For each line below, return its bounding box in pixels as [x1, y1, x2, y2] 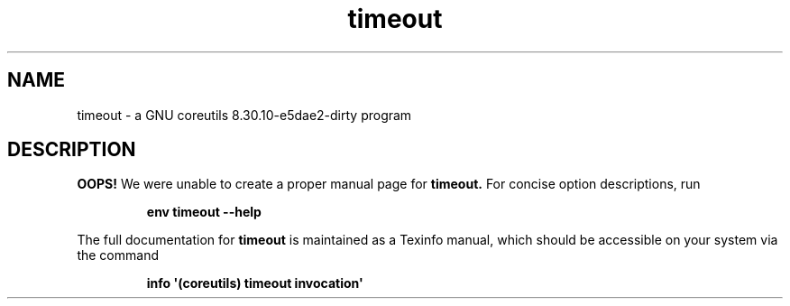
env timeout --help [146, 204, 262, 220]
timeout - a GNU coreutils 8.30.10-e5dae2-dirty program [77, 107, 412, 123]
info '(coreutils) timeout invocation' [146, 275, 363, 292]
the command [77, 247, 159, 264]
